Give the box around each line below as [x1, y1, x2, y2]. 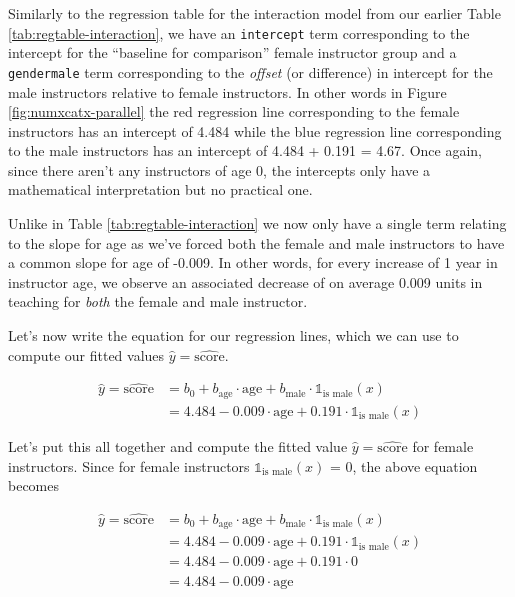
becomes [8, 475, 60, 496]
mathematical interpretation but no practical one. [8, 179, 313, 200]
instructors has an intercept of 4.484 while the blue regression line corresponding [8, 120, 502, 141]
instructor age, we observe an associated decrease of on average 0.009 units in [8, 271, 483, 292]
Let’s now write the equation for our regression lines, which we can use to [8, 325, 459, 346]
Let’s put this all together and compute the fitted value [8, 435, 348, 456]
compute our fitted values [8, 344, 165, 365]
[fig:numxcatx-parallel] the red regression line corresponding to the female [8, 101, 460, 122]
